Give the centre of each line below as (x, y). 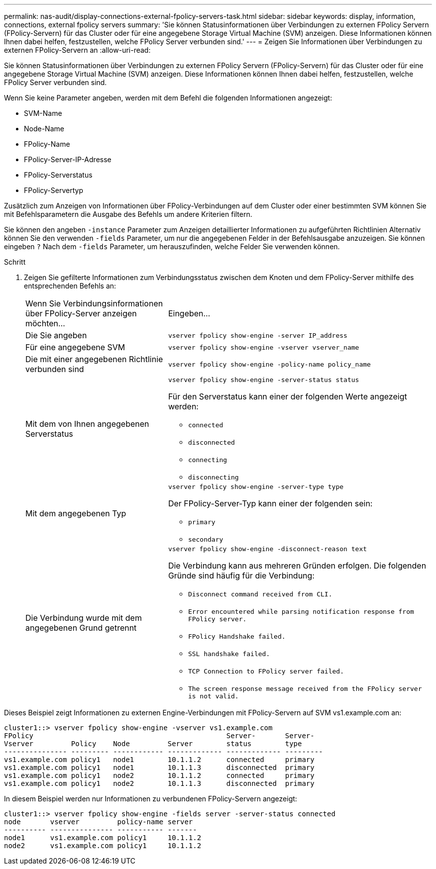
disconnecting (213, 477)
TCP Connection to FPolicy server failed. (266, 671)
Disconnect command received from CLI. (260, 594)
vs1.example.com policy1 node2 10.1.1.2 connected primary (159, 775)
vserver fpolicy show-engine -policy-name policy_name (269, 364)
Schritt (15, 262)
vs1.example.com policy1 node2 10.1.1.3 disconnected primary (159, 783)
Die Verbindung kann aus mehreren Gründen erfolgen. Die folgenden (297, 566)
